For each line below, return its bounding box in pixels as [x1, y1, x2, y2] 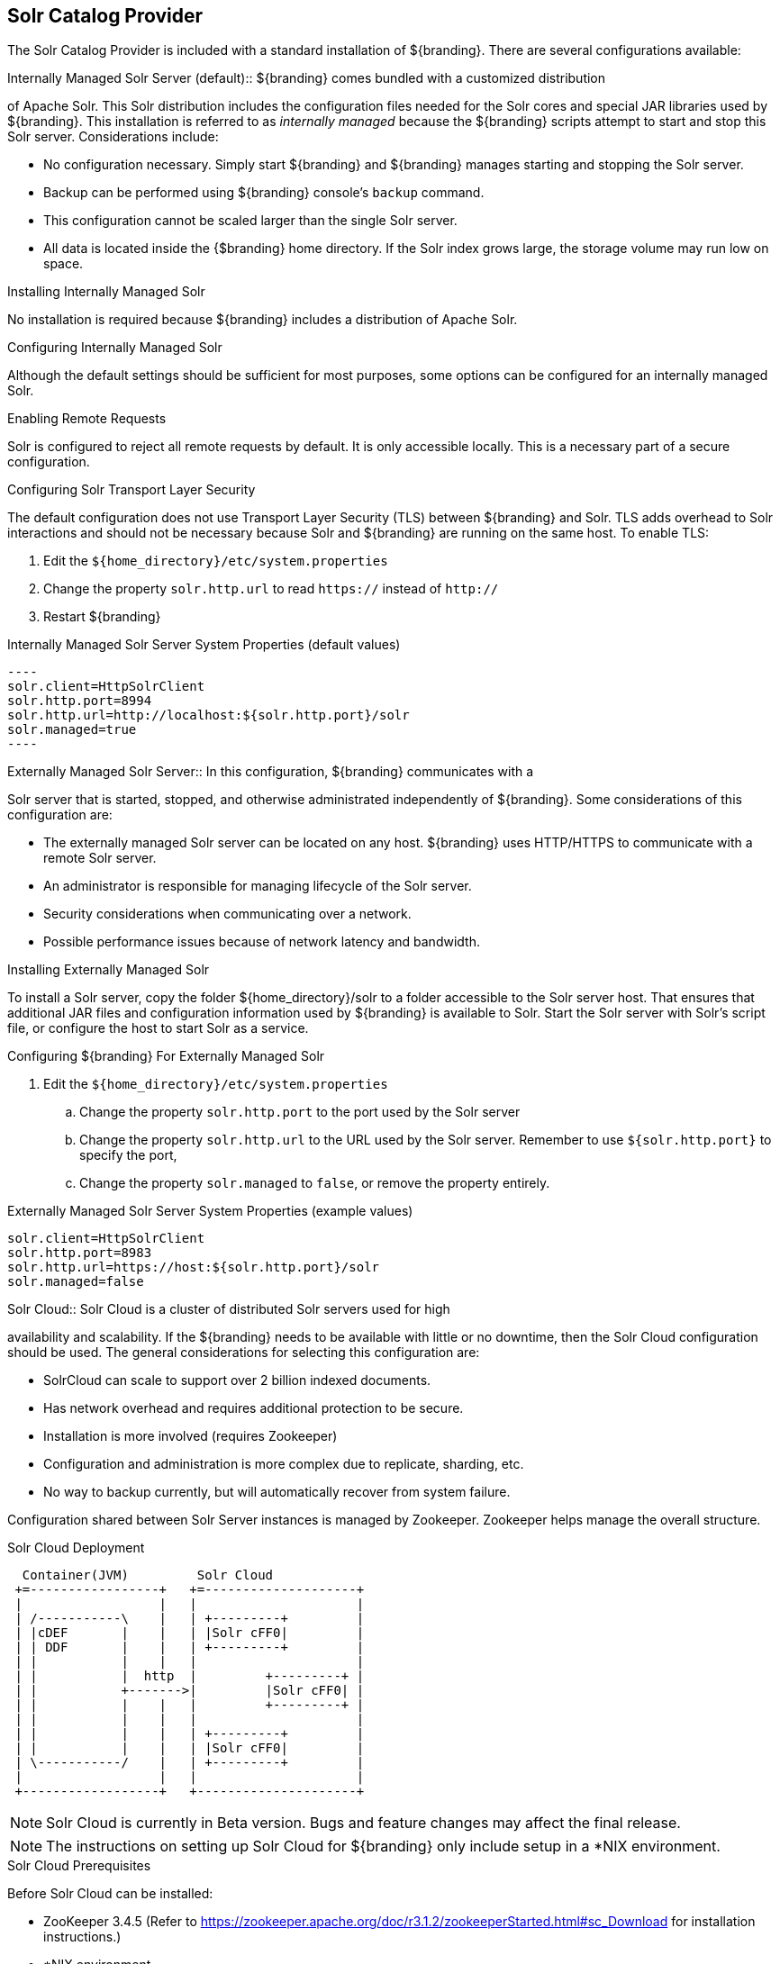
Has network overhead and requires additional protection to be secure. [43, 1400, 464, 1416]
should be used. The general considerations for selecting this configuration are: [7, 1344, 480, 1361]
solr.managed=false [7, 1274, 144, 1290]
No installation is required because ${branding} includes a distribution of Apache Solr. [7, 312, 518, 328]
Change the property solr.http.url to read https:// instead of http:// [43, 581, 499, 597]
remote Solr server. [43, 850, 157, 866]
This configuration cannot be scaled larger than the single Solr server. [43, 213, 458, 229]
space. [43, 256, 84, 272]
